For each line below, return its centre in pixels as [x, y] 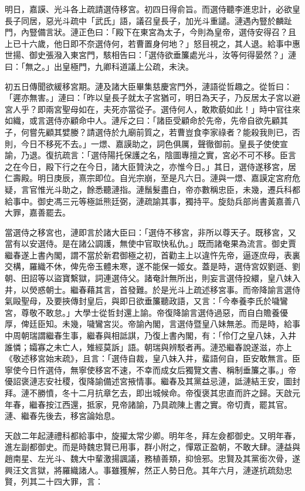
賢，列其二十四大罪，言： [54, 481]
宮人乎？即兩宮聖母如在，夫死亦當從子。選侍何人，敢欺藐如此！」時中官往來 [152, 109]
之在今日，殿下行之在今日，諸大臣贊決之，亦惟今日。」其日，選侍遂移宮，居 [150, 166]
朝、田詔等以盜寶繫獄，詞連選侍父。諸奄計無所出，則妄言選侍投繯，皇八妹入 [152, 278]
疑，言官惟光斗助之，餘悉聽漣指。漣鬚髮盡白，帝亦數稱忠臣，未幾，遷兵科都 [152, 189]
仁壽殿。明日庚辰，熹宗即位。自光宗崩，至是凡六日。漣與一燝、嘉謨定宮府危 [152, 178]
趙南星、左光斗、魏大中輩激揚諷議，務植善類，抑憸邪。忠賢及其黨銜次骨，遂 [152, 458]
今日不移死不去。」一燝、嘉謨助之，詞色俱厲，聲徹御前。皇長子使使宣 [154, 143]
